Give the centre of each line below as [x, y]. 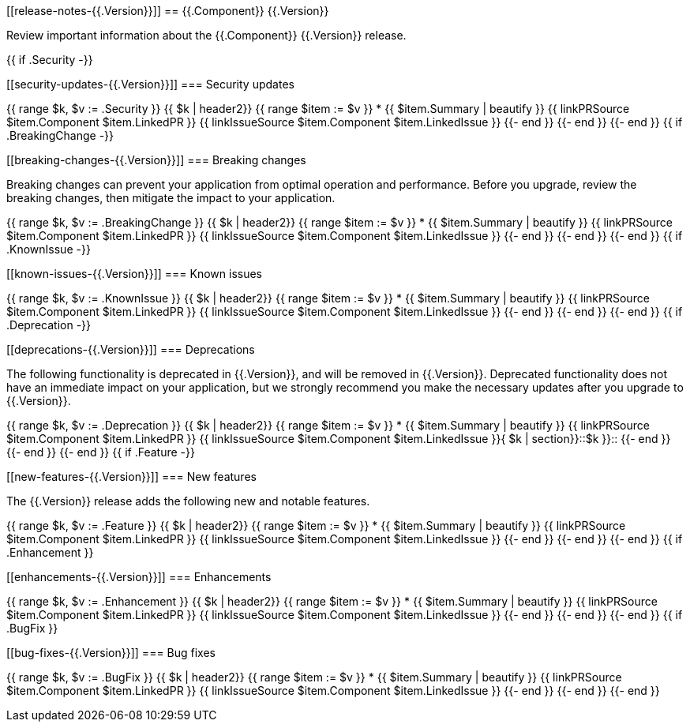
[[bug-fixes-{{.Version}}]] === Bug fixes [111, 653]
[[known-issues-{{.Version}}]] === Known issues [135, 274]
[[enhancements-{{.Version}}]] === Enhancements [139, 577]
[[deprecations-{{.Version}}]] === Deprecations [131, 349]
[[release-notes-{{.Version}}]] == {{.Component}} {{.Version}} [168, 11]
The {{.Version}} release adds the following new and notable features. [188, 501]
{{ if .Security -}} [50, 60]
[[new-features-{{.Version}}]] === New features [131, 477]
